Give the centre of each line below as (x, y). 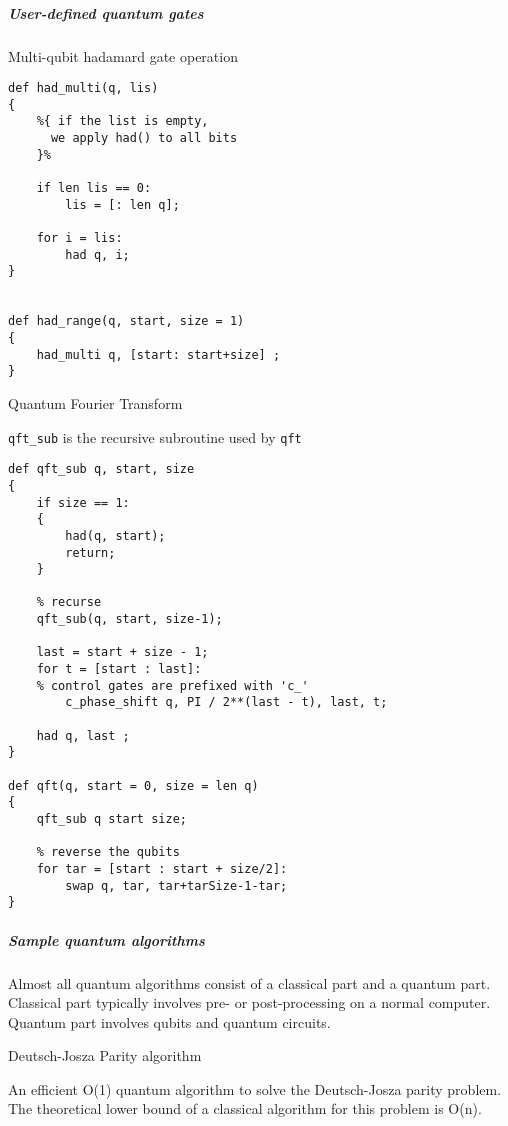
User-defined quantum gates (106, 12)
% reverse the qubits (108, 852)
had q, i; (97, 254)
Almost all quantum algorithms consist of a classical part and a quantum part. (249, 982)
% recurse (69, 602)
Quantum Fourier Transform (95, 402)
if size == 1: (83, 502)
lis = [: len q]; (122, 204)
